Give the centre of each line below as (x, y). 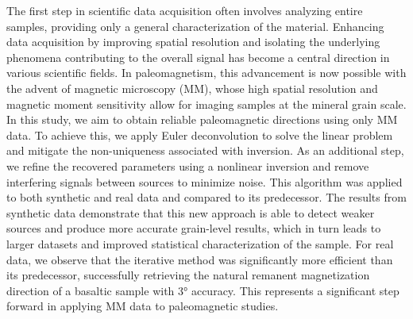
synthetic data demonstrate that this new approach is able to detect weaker (191, 212)
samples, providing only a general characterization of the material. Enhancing (195, 26)
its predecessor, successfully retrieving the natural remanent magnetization (188, 275)
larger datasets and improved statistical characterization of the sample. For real (200, 243)
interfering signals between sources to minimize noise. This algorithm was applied (205, 181)
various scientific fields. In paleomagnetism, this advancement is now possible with (206, 73)
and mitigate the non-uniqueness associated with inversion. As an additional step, (205, 150)
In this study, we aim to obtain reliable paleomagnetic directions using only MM (202, 119)
